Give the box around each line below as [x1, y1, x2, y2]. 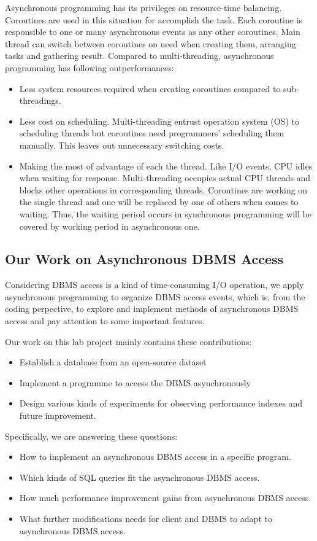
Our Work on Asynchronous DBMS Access [5, 249, 284, 268]
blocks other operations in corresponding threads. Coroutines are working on [19, 183, 308, 196]
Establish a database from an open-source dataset [19, 356, 207, 368]
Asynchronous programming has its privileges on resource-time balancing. [5, 1, 282, 14]
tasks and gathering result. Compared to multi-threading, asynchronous [5, 49, 274, 62]
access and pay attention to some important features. [5, 314, 205, 327]
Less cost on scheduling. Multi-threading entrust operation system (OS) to [19, 114, 300, 127]
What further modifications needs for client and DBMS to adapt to [19, 512, 272, 525]
